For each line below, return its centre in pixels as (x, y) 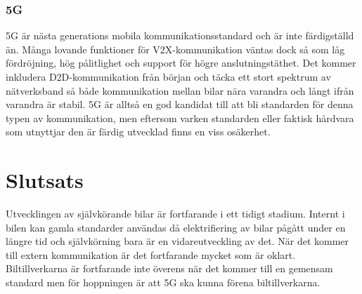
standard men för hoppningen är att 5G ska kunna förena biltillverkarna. (163, 282)
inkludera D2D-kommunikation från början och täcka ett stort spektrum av (168, 76)
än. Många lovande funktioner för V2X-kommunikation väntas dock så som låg (175, 49)
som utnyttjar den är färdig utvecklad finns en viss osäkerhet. (138, 132)
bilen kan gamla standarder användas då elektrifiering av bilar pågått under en (176, 227)
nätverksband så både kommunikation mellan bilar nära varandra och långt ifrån (180, 90)
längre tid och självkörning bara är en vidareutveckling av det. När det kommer (177, 241)
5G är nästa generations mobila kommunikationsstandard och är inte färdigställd (180, 35)
